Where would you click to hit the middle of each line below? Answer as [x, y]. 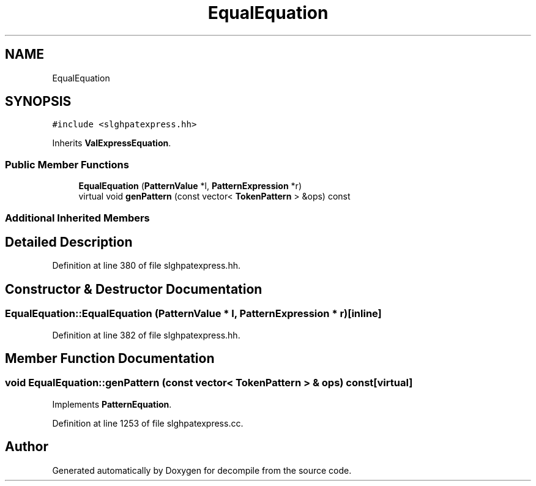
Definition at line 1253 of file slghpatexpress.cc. [148, 423]
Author [27, 447]
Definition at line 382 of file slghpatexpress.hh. [146, 335]
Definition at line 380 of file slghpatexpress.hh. [146, 266]
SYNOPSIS [38, 102]
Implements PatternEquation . [112, 404]
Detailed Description [69, 242]
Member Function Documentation [110, 359]
